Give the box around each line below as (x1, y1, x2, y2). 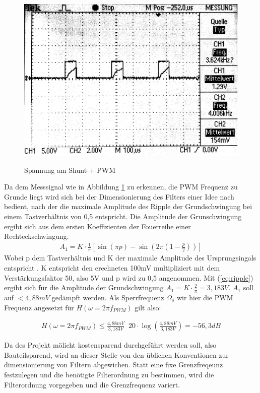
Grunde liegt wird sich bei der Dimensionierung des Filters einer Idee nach (4, 191, 234, 202)
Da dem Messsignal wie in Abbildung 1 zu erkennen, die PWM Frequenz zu (4, 181, 238, 192)
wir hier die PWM (176, 292, 233, 302)
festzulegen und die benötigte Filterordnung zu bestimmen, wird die (4, 369, 214, 379)
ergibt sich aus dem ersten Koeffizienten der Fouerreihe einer (4, 221, 191, 231)
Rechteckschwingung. (4, 231, 69, 241)
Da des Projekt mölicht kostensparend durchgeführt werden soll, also (4, 340, 217, 350)
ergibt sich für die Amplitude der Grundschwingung (4, 282, 164, 293)
